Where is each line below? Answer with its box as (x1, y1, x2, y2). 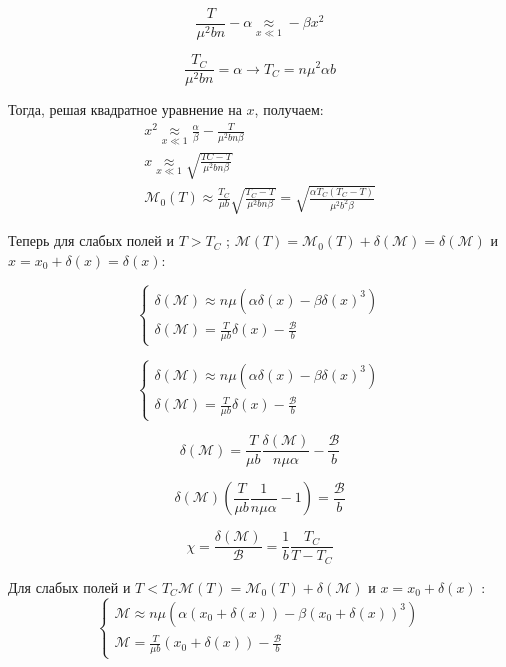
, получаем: (254, 99, 324, 120)
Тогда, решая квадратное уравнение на (8, 99, 242, 120)
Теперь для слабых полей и (8, 230, 174, 251)
